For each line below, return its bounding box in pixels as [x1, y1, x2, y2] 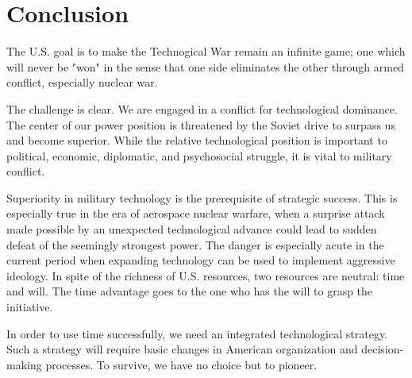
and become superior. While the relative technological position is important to [6, 132, 387, 148]
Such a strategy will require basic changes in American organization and [6, 341, 358, 357]
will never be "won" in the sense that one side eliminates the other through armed [6, 58, 404, 75]
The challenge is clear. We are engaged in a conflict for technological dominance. [6, 100, 398, 117]
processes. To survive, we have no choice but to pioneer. [45, 356, 318, 372]
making [6, 356, 42, 372]
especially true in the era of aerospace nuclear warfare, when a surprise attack [6, 205, 385, 222]
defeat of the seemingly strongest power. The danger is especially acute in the [6, 236, 384, 253]
